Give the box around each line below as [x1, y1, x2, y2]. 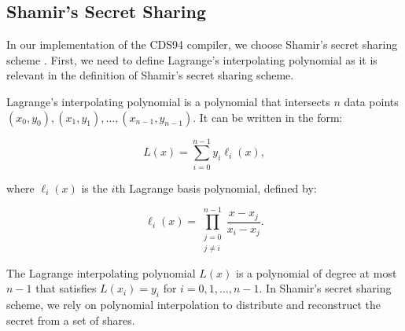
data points [344, 93, 399, 109]
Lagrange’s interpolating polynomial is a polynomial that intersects [6, 93, 330, 109]
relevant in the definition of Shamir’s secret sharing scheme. [6, 67, 294, 83]
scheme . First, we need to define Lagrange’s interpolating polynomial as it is [6, 51, 377, 68]
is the [81, 179, 108, 196]
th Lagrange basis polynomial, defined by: [115, 179, 317, 196]
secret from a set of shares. [6, 311, 135, 328]
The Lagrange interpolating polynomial [6, 264, 196, 281]
